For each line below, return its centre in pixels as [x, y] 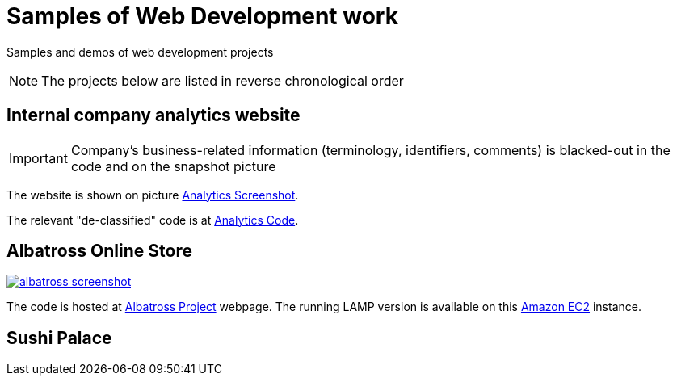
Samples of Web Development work [202, 16]
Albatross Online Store [99, 251]
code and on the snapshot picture [173, 166]
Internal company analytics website [153, 115]
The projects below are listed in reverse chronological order [223, 80]
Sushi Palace [59, 338]
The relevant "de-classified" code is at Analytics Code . [153, 220]
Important [38, 158]
